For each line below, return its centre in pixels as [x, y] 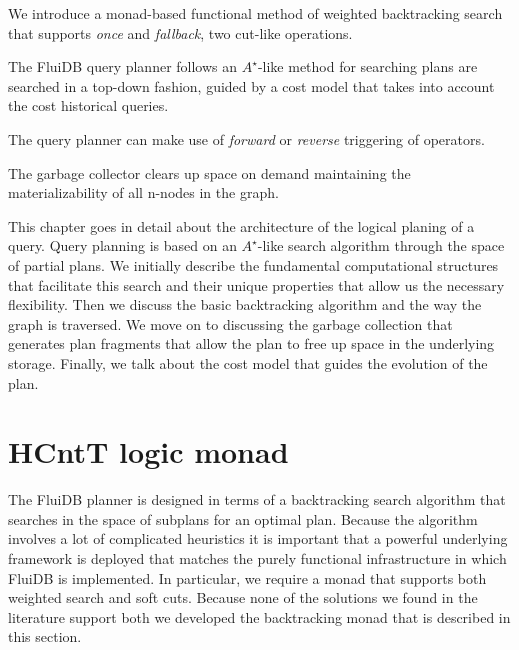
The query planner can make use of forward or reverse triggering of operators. [246, 138]
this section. [45, 636]
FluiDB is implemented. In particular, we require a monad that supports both [247, 577]
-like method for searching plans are [367, 66]
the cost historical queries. [88, 105]
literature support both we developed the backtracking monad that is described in [259, 616]
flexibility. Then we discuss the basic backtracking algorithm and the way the [245, 304]
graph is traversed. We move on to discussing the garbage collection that [230, 323]
